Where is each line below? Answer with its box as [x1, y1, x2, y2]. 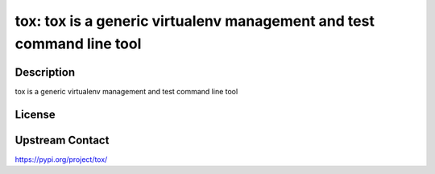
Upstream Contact [14, 133, 110, 147]
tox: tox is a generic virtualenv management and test [14, 12, 375, 30]
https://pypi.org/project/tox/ [14, 154, 108, 164]
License [14, 107, 56, 121]
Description [14, 65, 76, 79]
